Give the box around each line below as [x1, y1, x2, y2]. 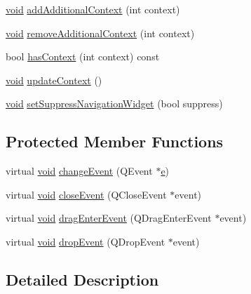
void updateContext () [6, 72, 102, 87]
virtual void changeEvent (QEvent [6, 163, 153, 178]
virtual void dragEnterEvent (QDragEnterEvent [6, 211, 212, 225]
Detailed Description [6, 268, 159, 290]
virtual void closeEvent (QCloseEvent [6, 187, 167, 201]
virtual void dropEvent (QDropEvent [6, 234, 165, 248]
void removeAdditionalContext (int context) [6, 25, 195, 40]
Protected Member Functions [6, 131, 224, 152]
